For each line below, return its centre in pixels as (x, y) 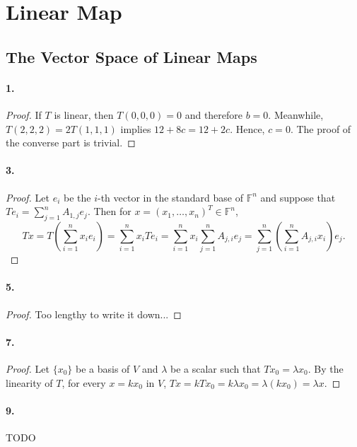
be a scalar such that (215, 369)
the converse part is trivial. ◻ (71, 143)
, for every (84, 382)
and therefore (214, 114)
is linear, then (84, 114)
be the (77, 197)
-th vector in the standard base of (170, 197)
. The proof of (321, 128)
